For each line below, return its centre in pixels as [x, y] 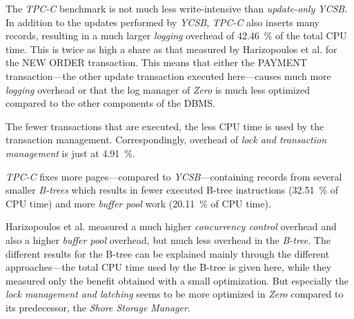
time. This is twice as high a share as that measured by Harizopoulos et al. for [171, 49]
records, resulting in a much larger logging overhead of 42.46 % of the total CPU [176, 35]
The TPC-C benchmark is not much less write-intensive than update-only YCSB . [177, 8]
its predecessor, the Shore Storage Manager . [98, 307]
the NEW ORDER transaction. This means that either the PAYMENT [156, 62]
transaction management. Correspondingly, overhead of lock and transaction [166, 140]
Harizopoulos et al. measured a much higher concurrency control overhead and [171, 226]
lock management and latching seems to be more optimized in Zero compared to [175, 294]
